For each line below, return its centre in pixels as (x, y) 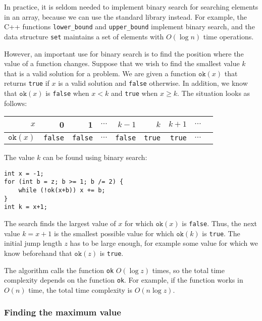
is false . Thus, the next (219, 223)
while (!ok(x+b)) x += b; (62, 191)
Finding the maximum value (63, 312)
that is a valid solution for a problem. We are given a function (100, 73)
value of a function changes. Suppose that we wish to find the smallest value (122, 63)
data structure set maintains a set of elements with (84, 36)
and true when (134, 93)
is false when (67, 93)
